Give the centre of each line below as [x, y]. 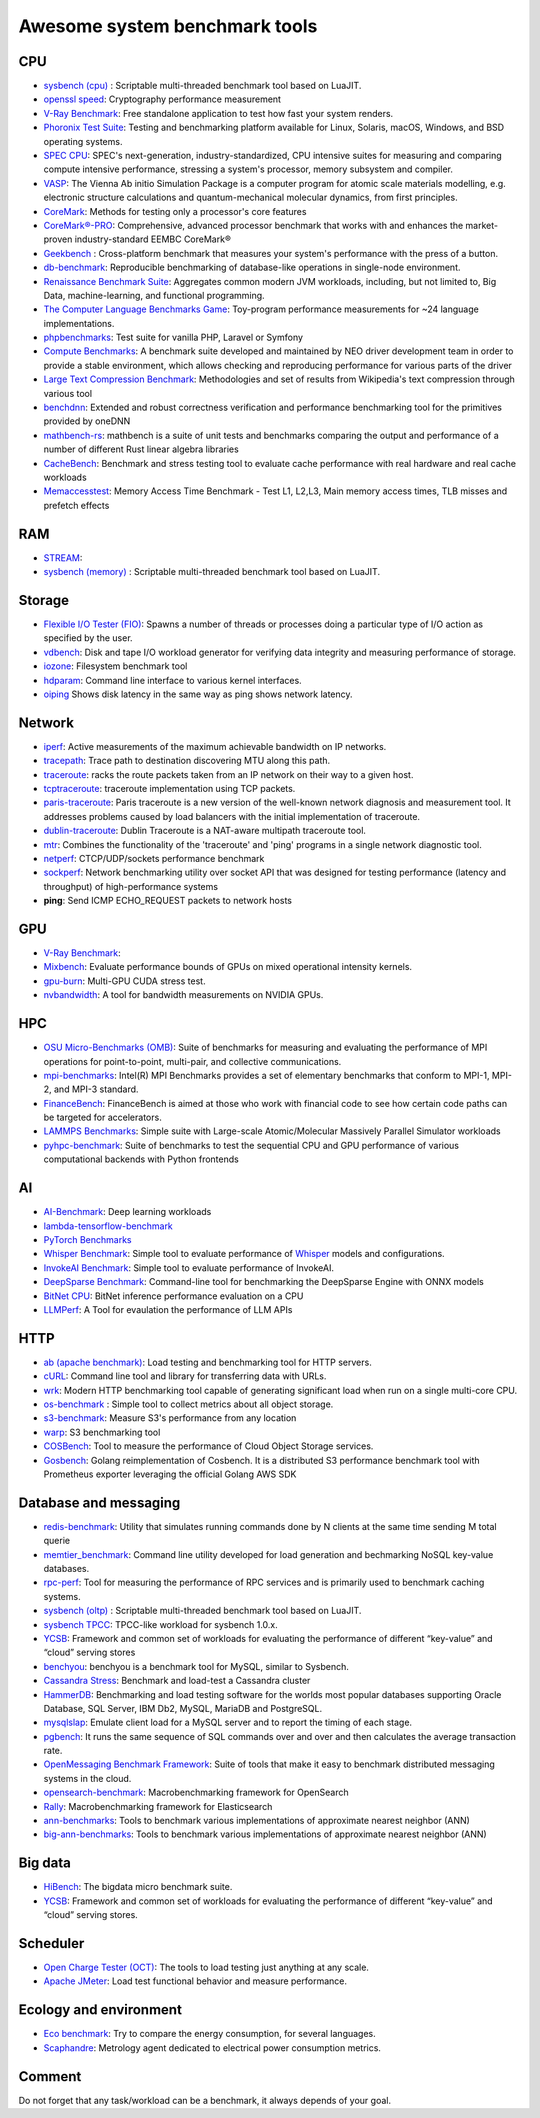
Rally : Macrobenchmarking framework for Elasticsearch [158, 1806]
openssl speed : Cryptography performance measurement [162, 99]
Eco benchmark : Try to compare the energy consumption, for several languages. [210, 2034]
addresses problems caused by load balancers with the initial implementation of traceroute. [231, 816]
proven [58, 239]
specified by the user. [88, 638]
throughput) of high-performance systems [131, 886]
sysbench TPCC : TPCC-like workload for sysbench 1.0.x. [161, 1624]
